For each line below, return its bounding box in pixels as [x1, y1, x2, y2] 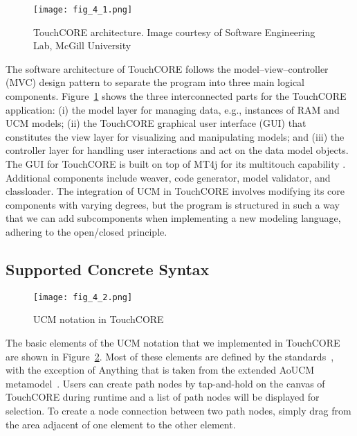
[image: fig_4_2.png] [33, 292, 133, 302]
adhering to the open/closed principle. [6, 224, 167, 238]
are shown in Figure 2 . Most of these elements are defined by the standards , [6, 349, 334, 363]
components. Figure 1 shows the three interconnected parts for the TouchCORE [6, 89, 347, 103]
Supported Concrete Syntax [6, 258, 210, 279]
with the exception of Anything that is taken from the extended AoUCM [6, 363, 315, 377]
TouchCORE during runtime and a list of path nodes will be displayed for [6, 390, 320, 404]
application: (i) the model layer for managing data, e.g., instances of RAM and [6, 102, 340, 116]
